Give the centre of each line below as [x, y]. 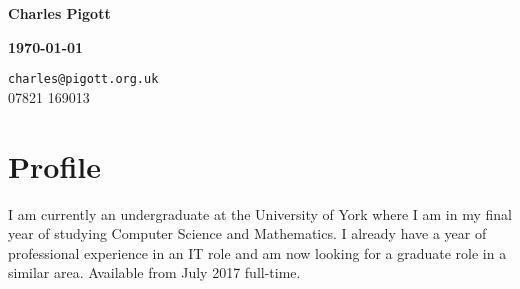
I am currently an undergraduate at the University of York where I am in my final [260, 213]
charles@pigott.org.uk [83, 79]
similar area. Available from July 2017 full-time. [154, 272]
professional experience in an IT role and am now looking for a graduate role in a [257, 252]
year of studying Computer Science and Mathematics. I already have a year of [247, 233]
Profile [54, 165]
